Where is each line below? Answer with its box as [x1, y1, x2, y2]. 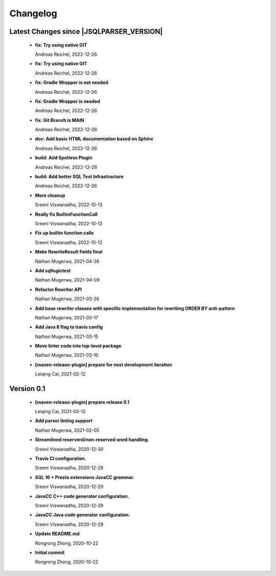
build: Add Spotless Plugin [35, 155, 93, 161]
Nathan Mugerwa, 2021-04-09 [35, 277, 100, 283]
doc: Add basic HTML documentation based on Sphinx [35, 136, 153, 142]
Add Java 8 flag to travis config [35, 324, 103, 330]
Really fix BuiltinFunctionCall [35, 211, 98, 217]
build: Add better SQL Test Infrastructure [35, 174, 124, 180]
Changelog [9, 8, 57, 19]
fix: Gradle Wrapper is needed [35, 98, 101, 104]
